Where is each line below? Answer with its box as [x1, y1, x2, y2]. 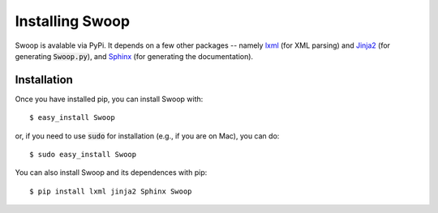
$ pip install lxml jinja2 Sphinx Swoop [29, 186, 192, 196]
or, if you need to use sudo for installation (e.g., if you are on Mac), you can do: [15, 130, 280, 141]
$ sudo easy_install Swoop [29, 150, 137, 160]
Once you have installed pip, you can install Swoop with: [15, 94, 204, 104]
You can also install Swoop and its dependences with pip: [15, 168, 208, 177]
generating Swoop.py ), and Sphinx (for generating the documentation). [15, 51, 254, 61]
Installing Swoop [15, 12, 130, 30]
